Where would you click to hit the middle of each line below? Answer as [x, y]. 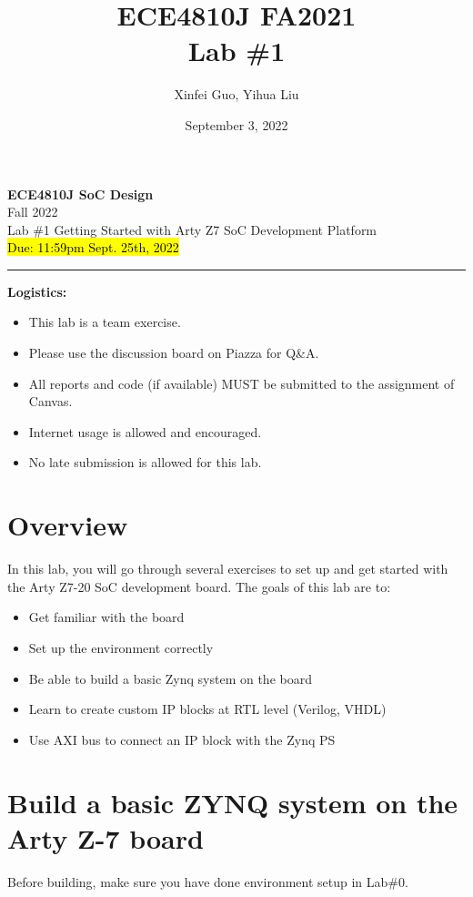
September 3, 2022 [236, 124]
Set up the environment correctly [121, 647]
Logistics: [37, 291]
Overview [68, 525]
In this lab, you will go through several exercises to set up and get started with [228, 569]
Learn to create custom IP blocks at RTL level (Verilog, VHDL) [207, 709]
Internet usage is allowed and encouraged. [145, 431]
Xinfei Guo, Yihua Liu [236, 94]
